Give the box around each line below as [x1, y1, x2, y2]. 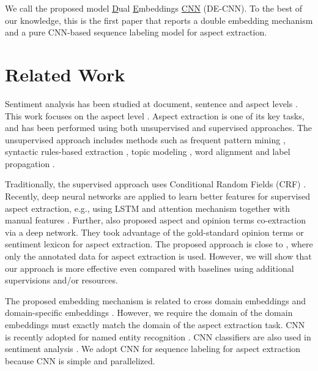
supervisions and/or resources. [5, 274, 118, 287]
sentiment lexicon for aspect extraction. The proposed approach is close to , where [5, 238, 313, 250]
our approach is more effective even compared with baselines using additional [5, 261, 294, 274]
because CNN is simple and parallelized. [5, 354, 155, 367]
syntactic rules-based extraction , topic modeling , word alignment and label [5, 145, 290, 158]
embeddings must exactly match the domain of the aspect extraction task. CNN [5, 318, 305, 331]
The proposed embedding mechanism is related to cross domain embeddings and [5, 294, 306, 307]
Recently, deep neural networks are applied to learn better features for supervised [5, 190, 310, 203]
